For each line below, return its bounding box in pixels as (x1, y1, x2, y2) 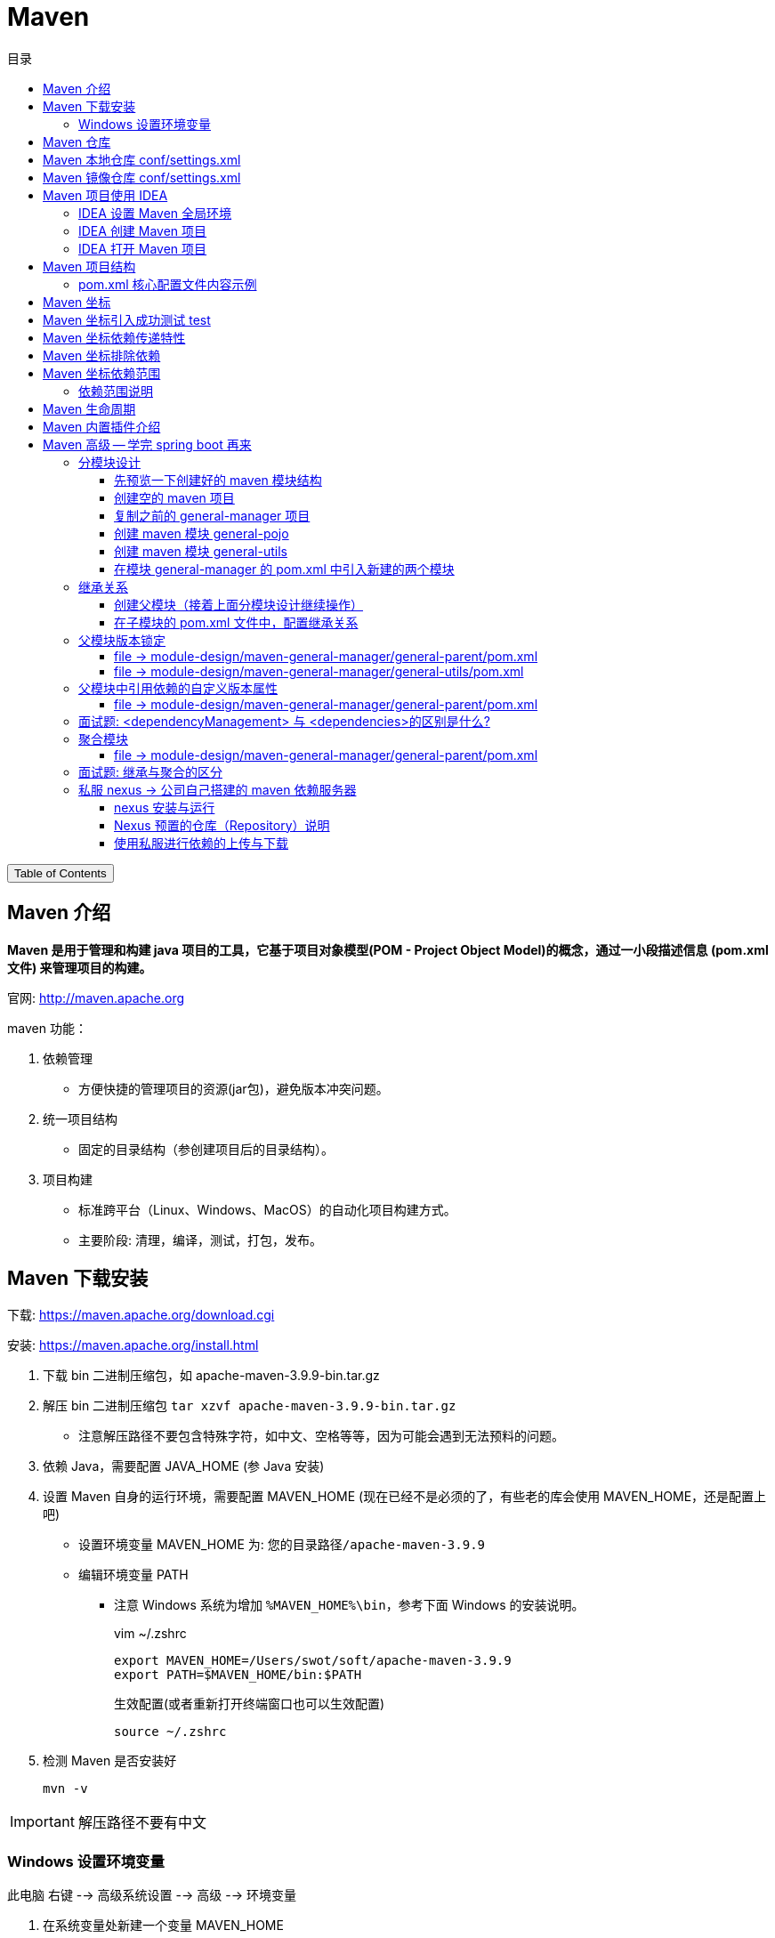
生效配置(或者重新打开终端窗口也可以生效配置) (114, 1696, 385, 1712)
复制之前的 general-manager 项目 (114, 507, 311, 523)
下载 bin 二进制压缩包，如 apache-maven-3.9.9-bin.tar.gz (43, 1368, 380, 1384)
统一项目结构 (43, 1110, 117, 1126)
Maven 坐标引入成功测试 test (43, 311, 211, 327)
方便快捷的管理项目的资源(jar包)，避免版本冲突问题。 (78, 1080, 389, 1096)
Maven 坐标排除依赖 (43, 347, 161, 363)
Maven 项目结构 (43, 258, 136, 274)
